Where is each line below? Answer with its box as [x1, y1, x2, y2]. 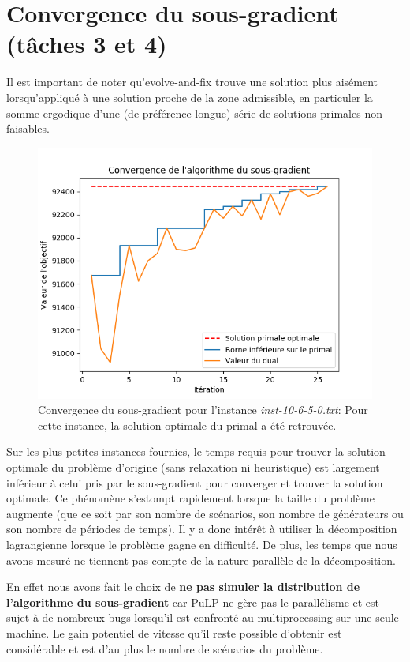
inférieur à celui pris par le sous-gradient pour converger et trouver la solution [6, 474, 383, 491]
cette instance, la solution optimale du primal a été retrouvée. [38, 416, 337, 433]
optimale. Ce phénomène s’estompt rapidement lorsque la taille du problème [6, 490, 375, 506]
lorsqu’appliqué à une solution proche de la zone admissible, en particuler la [6, 88, 373, 105]
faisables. [6, 120, 50, 137]
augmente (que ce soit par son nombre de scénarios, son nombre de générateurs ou [6, 505, 404, 521]
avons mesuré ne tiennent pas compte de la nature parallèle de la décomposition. [6, 551, 396, 568]
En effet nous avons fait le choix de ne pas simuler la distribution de [6, 578, 360, 595]
